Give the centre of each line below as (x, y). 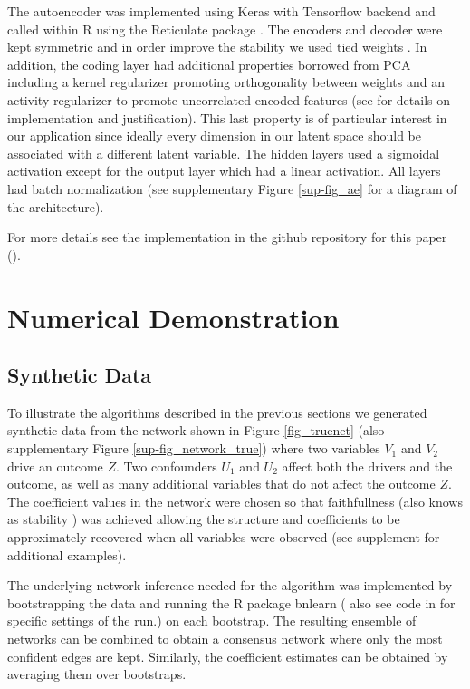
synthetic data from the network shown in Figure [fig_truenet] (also (196, 430)
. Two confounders (167, 466)
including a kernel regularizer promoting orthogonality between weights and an (226, 82)
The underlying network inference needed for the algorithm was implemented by (230, 585)
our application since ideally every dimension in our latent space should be (215, 136)
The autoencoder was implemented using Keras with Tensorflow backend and (221, 11)
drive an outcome (55, 466)
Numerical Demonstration (173, 317)
